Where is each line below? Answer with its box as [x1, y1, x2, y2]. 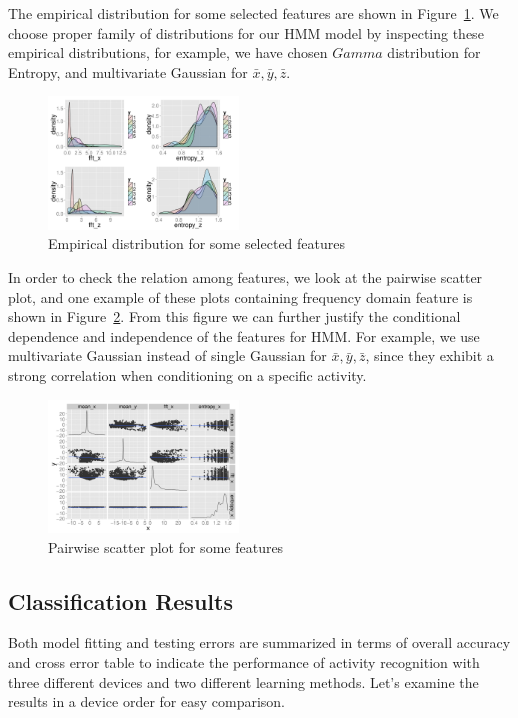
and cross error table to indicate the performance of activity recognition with [8, 651, 480, 672]
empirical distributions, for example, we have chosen [8, 42, 328, 63]
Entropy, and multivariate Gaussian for [8, 61, 248, 82]
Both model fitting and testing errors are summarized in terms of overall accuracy [8, 632, 511, 653]
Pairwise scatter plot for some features [48, 536, 284, 557]
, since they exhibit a [365, 345, 494, 366]
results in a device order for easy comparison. [8, 691, 285, 712]
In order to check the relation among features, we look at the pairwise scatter [8, 266, 483, 287]
